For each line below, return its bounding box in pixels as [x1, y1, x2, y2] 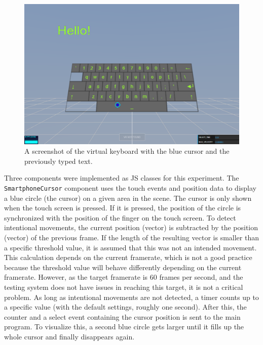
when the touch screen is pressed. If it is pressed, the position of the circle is [4, 202, 241, 213]
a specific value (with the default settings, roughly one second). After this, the [4, 301, 247, 312]
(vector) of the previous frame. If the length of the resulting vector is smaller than [4, 232, 259, 242]
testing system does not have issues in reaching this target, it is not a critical [4, 281, 243, 292]
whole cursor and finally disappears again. [4, 331, 135, 341]
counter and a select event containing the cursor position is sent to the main [4, 311, 241, 322]
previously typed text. [24, 155, 93, 166]
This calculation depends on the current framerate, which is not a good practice [4, 252, 252, 263]
